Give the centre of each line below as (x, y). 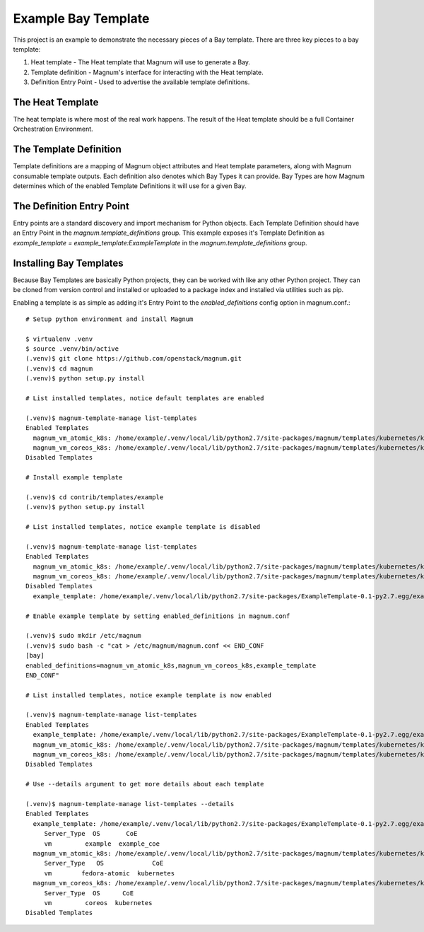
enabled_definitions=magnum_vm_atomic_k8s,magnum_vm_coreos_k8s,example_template (171, 665)
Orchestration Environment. (53, 129)
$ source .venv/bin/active (72, 349)
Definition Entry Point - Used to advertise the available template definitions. (140, 82)
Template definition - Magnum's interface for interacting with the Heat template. (147, 72)
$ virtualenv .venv (59, 339)
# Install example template (74, 478)
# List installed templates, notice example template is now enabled (149, 695)
